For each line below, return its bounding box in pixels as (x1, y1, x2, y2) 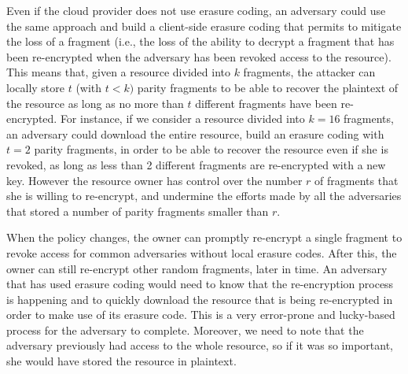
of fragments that (314, 172, 399, 188)
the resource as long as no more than (6, 94, 184, 111)
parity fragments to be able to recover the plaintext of (137, 79, 399, 95)
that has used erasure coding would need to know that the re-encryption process (6, 276, 394, 292)
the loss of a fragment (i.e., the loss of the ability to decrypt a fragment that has (6, 33, 395, 50)
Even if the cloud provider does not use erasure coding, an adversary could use (6, 2, 386, 18)
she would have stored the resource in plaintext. (6, 353, 237, 369)
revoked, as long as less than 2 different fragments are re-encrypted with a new (6, 156, 386, 172)
